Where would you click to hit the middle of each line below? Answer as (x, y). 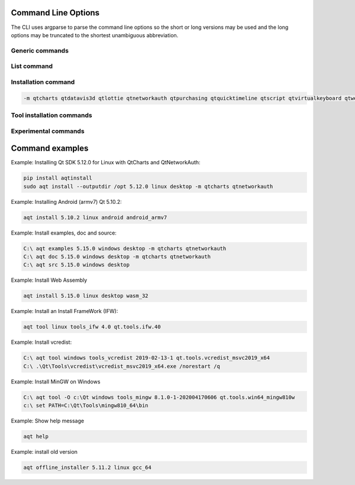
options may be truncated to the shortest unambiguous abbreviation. (95, 35)
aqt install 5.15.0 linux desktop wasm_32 (86, 296)
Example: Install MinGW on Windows (56, 382)
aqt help (36, 436)
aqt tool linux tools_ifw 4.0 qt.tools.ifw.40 (92, 327)
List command (32, 66)
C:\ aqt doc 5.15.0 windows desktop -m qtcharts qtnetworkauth (117, 256)
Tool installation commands (51, 115)
